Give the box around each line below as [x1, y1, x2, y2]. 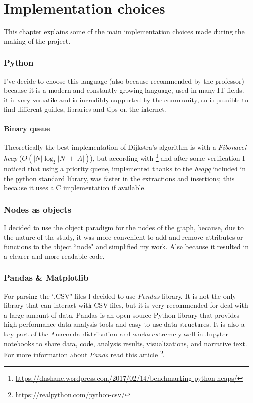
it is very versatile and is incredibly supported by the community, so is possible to [4, 94, 248, 104]
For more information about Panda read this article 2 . [4, 348, 165, 359]
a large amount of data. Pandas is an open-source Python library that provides [4, 309, 239, 319]
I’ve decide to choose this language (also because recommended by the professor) [4, 75, 245, 85]
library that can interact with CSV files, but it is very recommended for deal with [4, 300, 248, 310]
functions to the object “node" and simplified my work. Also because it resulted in [4, 241, 249, 252]
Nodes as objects [4, 203, 72, 215]
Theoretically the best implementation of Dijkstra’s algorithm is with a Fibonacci [4, 141, 247, 151]
